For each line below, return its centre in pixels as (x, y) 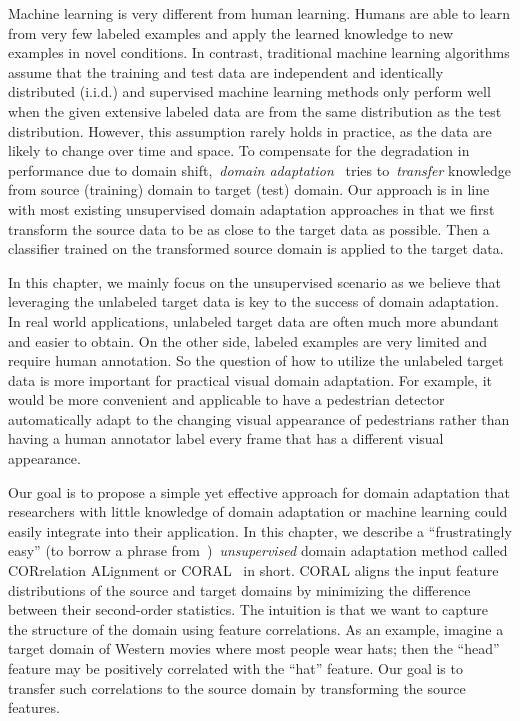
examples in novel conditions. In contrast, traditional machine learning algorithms (259, 52)
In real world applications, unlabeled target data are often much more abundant (253, 320)
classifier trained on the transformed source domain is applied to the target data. (256, 248)
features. (34, 707)
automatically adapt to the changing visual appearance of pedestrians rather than (259, 418)
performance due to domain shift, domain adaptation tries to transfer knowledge (260, 169)
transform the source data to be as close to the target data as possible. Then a (249, 228)
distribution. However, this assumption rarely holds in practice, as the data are (250, 130)
